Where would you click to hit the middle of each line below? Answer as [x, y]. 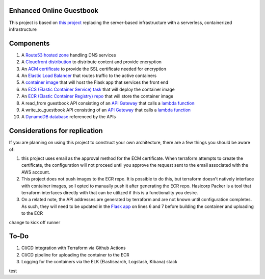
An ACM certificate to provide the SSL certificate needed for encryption [94, 69]
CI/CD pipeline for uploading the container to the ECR [75, 254]
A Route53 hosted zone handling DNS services [69, 55]
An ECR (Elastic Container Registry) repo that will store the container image [97, 96]
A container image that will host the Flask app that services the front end [95, 82]
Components [29, 43]
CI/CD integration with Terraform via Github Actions [74, 248]
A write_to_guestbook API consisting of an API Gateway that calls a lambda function [106, 110]
